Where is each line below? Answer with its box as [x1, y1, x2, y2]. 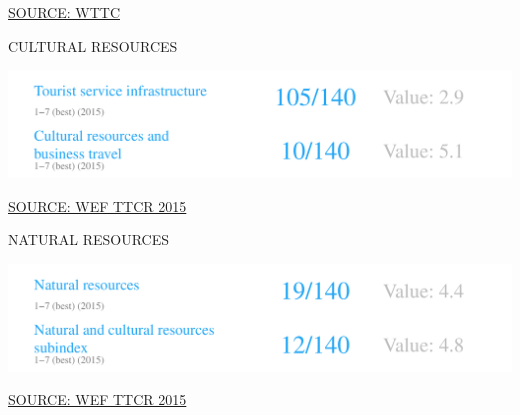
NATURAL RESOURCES [8, 229, 170, 250]
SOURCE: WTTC [8, 2, 120, 22]
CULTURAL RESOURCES [8, 35, 178, 56]
